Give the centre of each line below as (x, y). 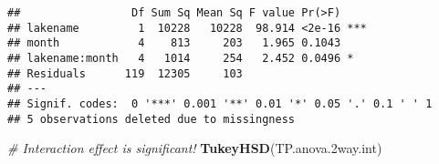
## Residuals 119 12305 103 (125, 73)
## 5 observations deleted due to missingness (151, 119)
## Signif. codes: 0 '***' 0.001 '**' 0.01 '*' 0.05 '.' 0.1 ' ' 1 (220, 103)
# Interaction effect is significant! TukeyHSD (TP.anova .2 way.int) (195, 148)
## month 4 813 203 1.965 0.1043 (174, 43)
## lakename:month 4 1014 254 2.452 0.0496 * (181, 58)
